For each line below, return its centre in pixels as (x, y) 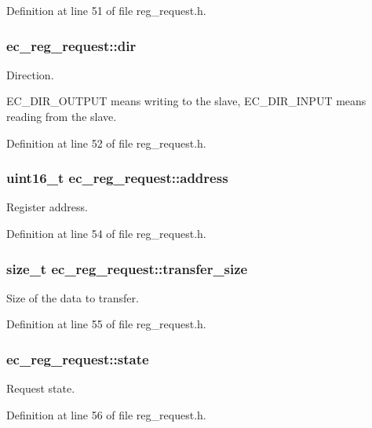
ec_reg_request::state (78, 358)
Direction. (30, 74)
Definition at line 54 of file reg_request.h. (106, 233)
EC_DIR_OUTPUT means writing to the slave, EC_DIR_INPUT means (186, 101)
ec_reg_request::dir (71, 45)
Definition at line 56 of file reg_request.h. (106, 414)
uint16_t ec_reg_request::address (117, 178)
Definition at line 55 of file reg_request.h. (106, 324)
